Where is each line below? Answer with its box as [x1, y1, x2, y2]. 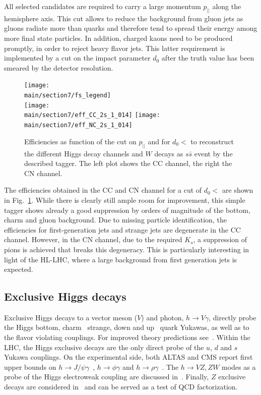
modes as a [222, 361, 256, 372]
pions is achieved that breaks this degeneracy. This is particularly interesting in [4, 244, 249, 254]
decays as [154, 148, 183, 158]
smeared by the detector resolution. [4, 62, 113, 73]
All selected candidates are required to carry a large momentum [4, 1, 201, 11]
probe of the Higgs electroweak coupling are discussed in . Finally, [4, 371, 209, 382]
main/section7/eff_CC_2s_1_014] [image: [24, 111, 160, 119]
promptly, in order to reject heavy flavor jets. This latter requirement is [4, 42, 225, 53]
